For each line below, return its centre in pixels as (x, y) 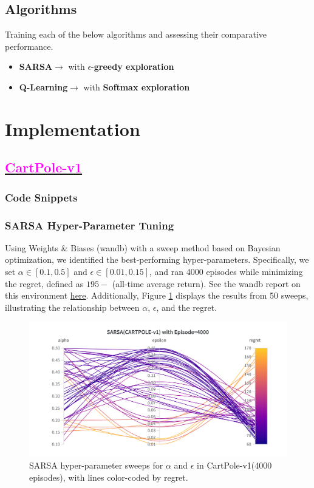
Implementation (73, 128)
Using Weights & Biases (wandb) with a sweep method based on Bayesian (143, 247)
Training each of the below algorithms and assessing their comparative (136, 34)
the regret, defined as (44, 283)
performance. (29, 46)
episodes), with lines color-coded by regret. (109, 477)
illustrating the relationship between (72, 307)
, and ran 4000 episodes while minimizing (226, 271)
